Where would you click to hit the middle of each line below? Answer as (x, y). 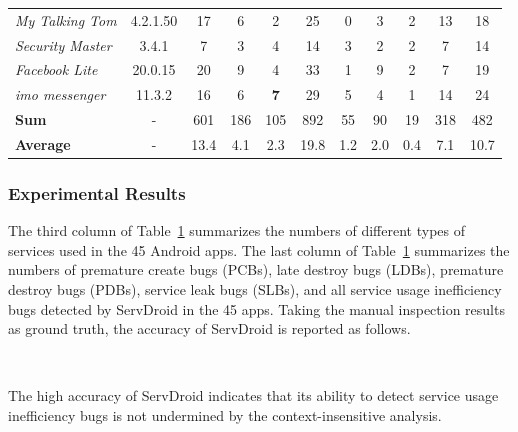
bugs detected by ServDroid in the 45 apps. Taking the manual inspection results (256, 308)
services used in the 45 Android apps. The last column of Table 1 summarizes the (259, 249)
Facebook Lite (56, 69)
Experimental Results (97, 192)
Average (43, 143)
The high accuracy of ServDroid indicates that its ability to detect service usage (253, 395)
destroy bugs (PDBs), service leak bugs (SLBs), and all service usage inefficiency (255, 289)
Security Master (63, 44)
